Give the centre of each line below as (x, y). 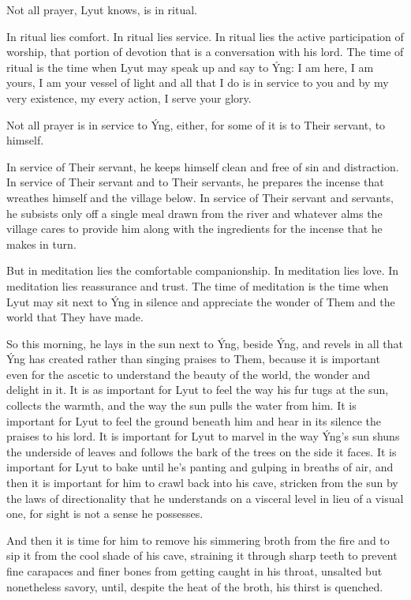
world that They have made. (75, 317)
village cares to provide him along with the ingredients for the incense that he (194, 229)
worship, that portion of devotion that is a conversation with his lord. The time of (205, 52)
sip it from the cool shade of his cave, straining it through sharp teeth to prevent (202, 555)
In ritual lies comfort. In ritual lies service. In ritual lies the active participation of (205, 36)
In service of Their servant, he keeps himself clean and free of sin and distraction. (203, 166)
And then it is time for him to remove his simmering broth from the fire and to (198, 540)
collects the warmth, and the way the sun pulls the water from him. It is (181, 405)
